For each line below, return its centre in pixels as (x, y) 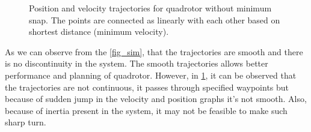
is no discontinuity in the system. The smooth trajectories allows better (137, 63)
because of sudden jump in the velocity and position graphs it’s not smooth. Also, (156, 99)
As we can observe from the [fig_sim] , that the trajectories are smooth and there (154, 51)
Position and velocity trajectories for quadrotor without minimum (150, 8)
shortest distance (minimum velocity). (99, 31)
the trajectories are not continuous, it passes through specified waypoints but (147, 87)
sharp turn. (26, 122)
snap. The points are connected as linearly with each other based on (155, 19)
